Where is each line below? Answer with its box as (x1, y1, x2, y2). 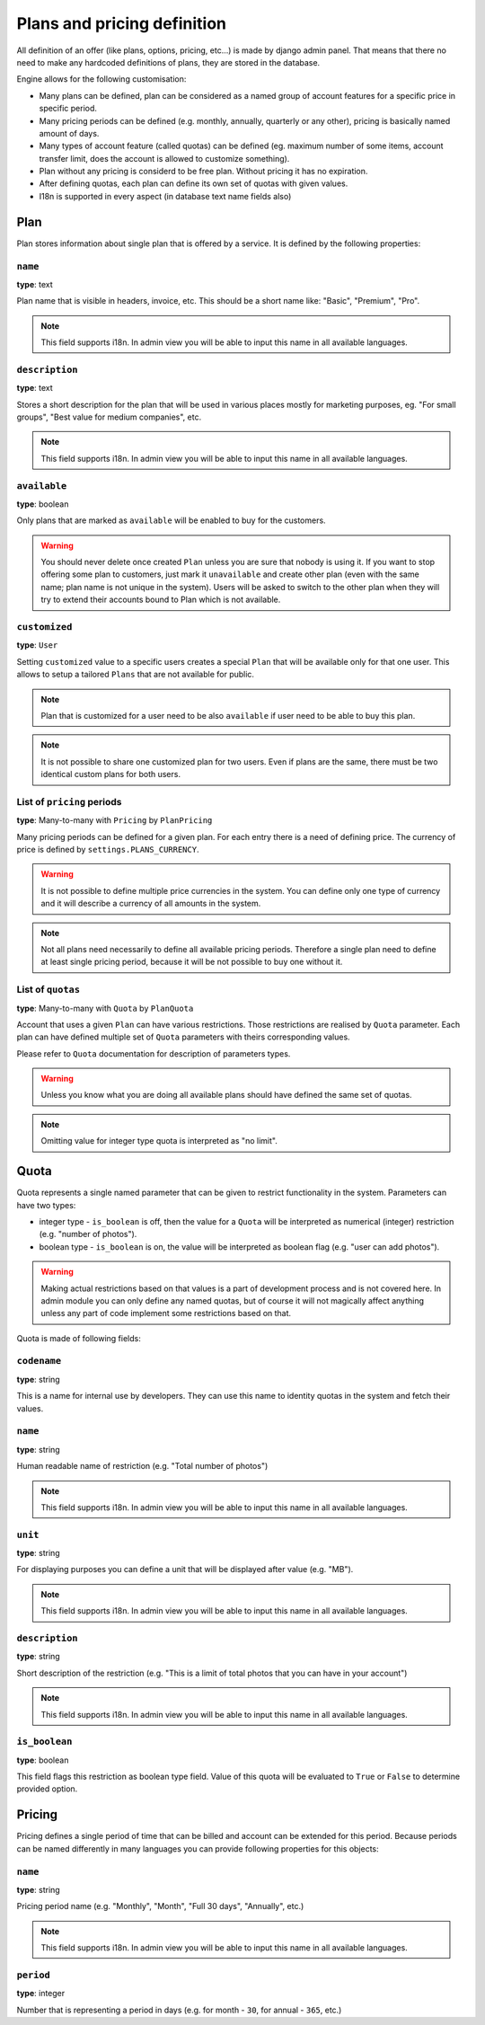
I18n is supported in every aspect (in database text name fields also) (39, 190, 292, 201)
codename (16, 1355, 62, 1367)
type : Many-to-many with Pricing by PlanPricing (16, 815, 213, 826)
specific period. (39, 103, 98, 114)
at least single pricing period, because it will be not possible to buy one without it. (40, 957, 343, 968)
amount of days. (39, 128, 100, 138)
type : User (16, 640, 58, 650)
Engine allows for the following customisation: (16, 74, 187, 84)
